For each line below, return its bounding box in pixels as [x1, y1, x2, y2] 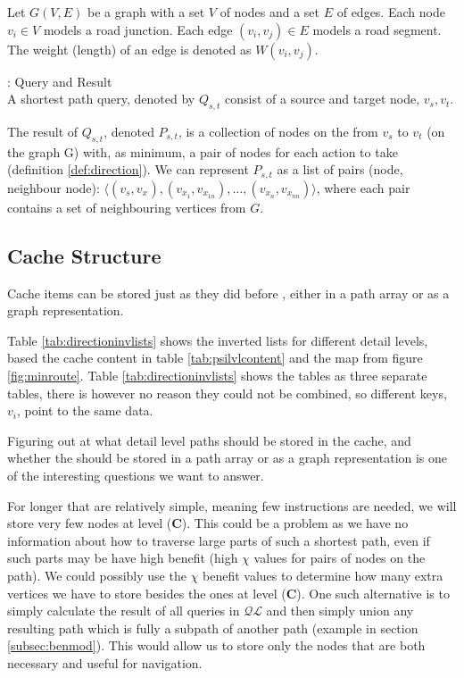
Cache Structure [7, 241, 162, 269]
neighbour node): [7, 178, 100, 197]
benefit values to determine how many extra [203, 565, 443, 584]
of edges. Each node [336, 3, 445, 21]
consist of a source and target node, [224, 89, 420, 108]
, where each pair [316, 178, 410, 197]
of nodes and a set [220, 3, 320, 21]
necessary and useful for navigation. [7, 653, 203, 672]
